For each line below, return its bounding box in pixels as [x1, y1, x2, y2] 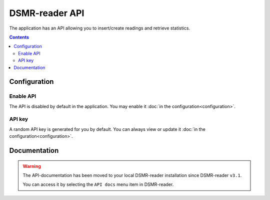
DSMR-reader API [9, 8, 84, 19]
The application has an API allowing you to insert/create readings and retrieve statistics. [9, 25, 190, 31]
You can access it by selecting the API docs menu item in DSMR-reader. [22, 181, 174, 187]
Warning [22, 163, 41, 169]
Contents [9, 34, 29, 40]
